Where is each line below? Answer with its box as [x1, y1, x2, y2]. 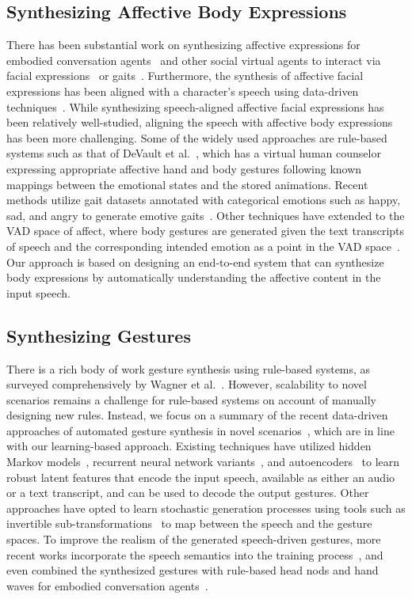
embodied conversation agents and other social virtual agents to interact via [6, 51, 381, 68]
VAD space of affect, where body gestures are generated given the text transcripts [6, 222, 405, 239]
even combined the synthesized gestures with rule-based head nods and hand [6, 562, 379, 578]
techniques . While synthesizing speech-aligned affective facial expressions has [6, 98, 384, 115]
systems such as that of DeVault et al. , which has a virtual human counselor [6, 145, 381, 161]
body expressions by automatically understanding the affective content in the [6, 269, 381, 286]
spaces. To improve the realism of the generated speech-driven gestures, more [6, 531, 381, 548]
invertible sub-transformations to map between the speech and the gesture [6, 515, 372, 532]
